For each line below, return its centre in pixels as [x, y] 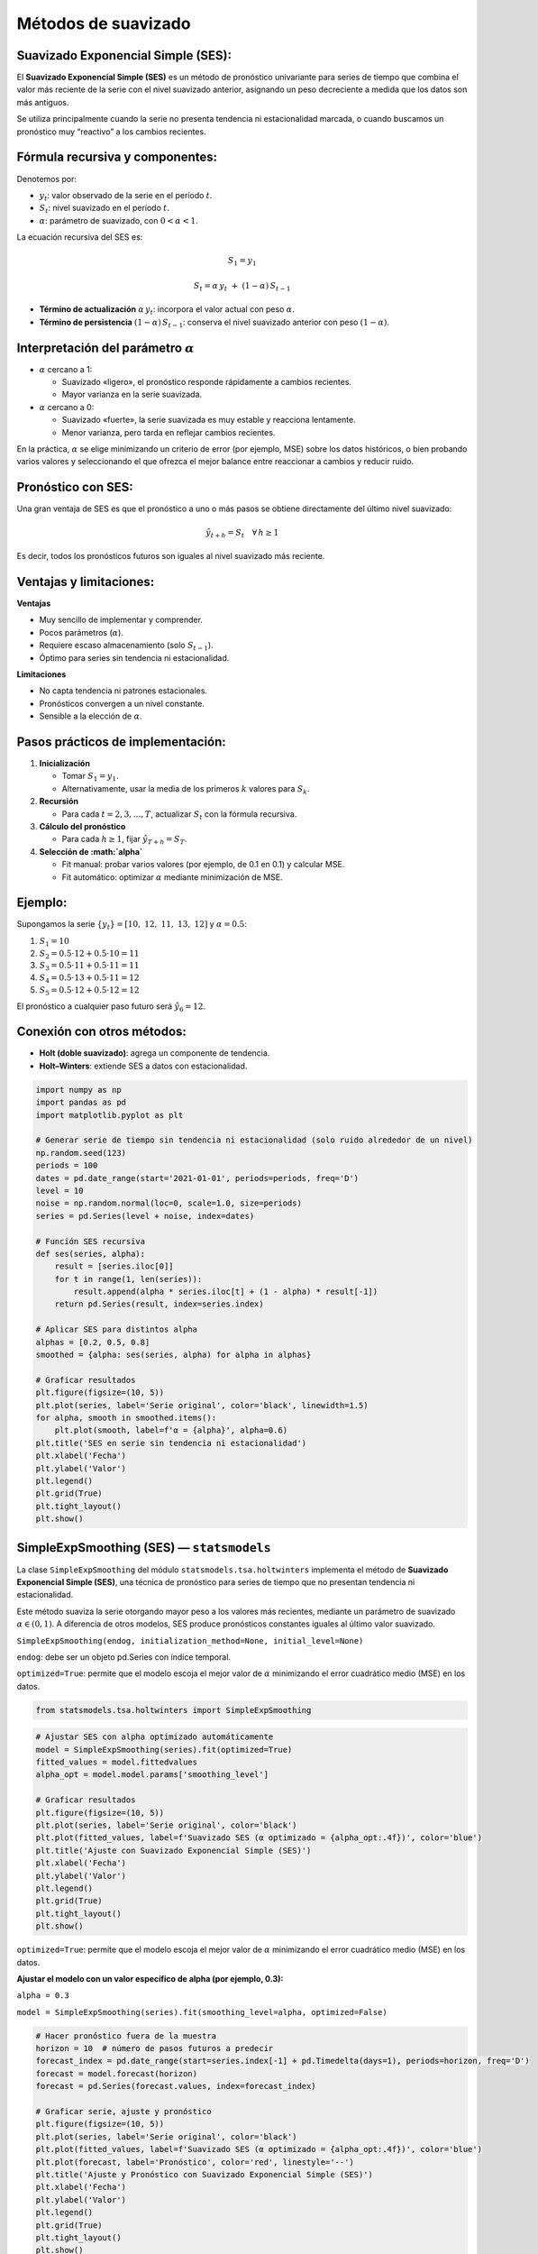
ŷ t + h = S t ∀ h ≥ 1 [242, 534]
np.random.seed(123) [81, 1153]
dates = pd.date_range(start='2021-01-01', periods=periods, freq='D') [197, 1178]
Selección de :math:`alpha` [91, 851]
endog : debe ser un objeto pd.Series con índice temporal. [124, 1657]
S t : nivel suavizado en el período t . [105, 209]
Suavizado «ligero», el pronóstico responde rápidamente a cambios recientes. [206, 382]
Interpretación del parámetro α [106, 348]
